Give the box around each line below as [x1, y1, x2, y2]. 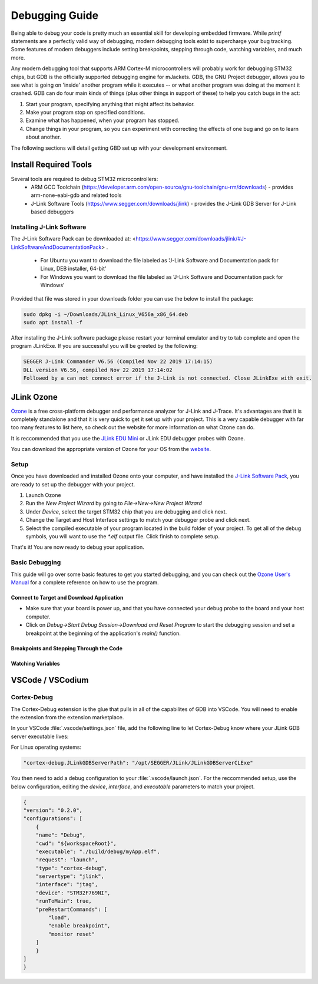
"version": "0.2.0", [23, 807, 82, 814]
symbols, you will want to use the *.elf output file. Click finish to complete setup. [25, 533, 220, 540]
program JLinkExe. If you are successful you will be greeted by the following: [11, 343, 198, 350]
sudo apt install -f [23, 319, 82, 325]
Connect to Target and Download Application [11, 594, 124, 601]
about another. [25, 133, 61, 141]
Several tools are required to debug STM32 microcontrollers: [11, 175, 158, 182]
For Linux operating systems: [11, 743, 82, 751]
